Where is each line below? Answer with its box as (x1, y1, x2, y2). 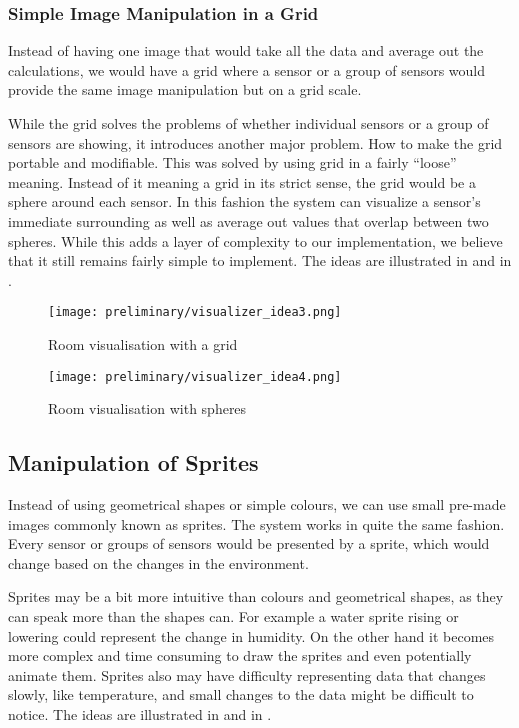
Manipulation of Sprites (8, 447, 259, 478)
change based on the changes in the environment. (8, 552, 309, 573)
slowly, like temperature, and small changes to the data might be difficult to (8, 684, 474, 705)
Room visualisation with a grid (48, 334, 238, 354)
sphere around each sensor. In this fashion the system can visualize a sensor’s (8, 191, 481, 212)
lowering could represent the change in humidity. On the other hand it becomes (8, 625, 495, 646)
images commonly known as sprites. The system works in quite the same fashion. (8, 513, 505, 534)
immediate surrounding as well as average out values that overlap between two (8, 210, 489, 231)
